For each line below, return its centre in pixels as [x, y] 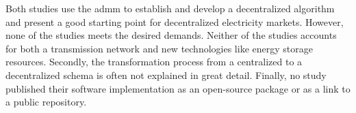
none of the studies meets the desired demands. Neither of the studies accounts [171, 35]
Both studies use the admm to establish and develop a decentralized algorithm [170, 8]
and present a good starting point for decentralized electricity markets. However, [175, 21]
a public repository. [46, 102]
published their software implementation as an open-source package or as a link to [178, 88]
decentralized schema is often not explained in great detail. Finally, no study [166, 75]
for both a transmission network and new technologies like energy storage [159, 48]
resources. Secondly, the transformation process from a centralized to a [154, 62]
